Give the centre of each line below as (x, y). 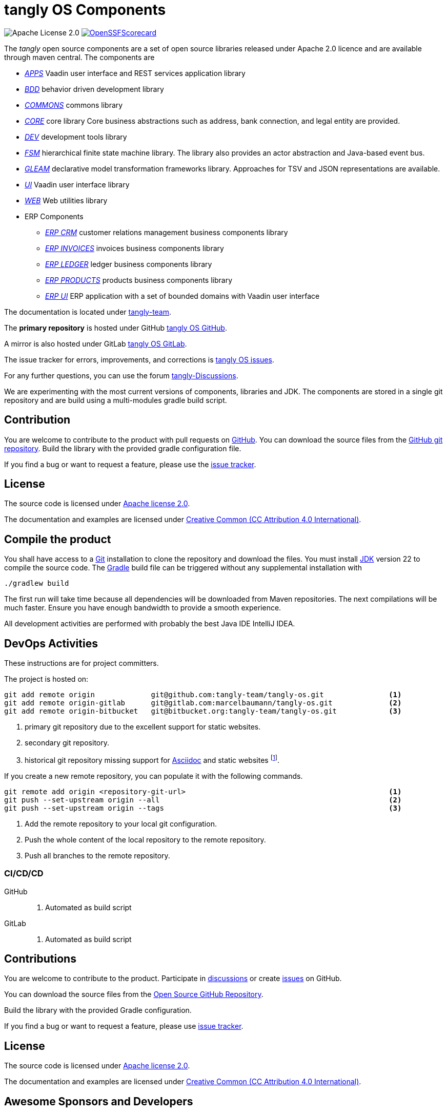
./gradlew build (37, 583)
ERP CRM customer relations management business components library (167, 232)
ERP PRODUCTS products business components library (139, 280)
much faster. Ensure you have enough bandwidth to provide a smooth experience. (143, 608)
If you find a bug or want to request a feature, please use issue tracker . (124, 1026)
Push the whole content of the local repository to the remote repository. (145, 839)
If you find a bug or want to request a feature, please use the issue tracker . (130, 464)
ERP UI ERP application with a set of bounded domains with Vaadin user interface (182, 296)
